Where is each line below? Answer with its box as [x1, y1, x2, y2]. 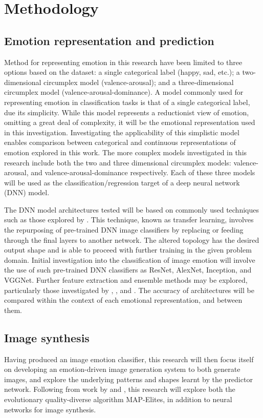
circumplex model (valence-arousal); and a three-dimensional [43, 76, 234, 87]
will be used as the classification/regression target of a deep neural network [4, 177, 240, 187]
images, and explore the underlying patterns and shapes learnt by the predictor [4, 373, 253, 384]
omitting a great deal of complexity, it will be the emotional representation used [4, 117, 255, 128]
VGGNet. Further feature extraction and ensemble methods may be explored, [4, 275, 248, 285]
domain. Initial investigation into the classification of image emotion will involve [4, 254, 255, 265]
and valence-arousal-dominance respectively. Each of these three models [31, 167, 255, 178]
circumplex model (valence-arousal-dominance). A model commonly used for [4, 87, 244, 97]
